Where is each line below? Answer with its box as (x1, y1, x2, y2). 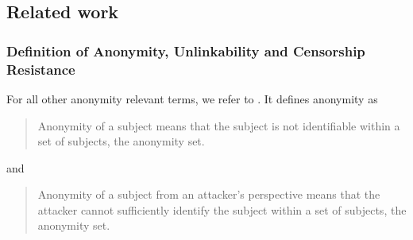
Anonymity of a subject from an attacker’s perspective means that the (37, 186, 380, 203)
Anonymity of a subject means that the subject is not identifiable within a (37, 117, 400, 134)
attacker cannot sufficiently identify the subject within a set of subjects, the (37, 201, 407, 218)
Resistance (6, 59, 75, 79)
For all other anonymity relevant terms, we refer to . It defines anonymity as (6, 90, 378, 106)
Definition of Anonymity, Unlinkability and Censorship (6, 41, 365, 60)
